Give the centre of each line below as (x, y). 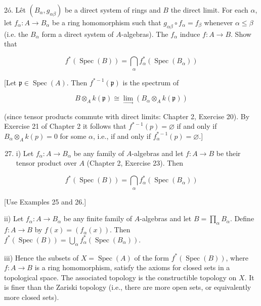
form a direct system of (78, 34)
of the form (151, 257)
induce (190, 34)
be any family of (99, 153)
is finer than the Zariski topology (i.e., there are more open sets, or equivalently (128, 287)
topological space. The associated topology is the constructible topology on (120, 277)
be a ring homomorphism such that (106, 22)
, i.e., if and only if (122, 136)
